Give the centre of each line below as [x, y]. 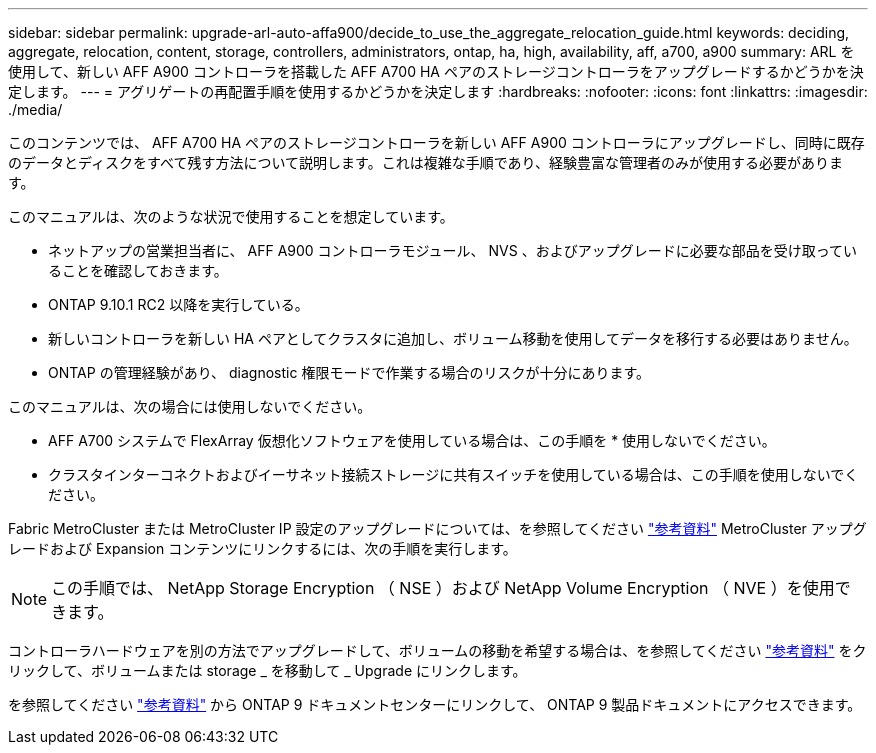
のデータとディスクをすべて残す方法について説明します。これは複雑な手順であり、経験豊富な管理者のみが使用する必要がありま [425, 162]
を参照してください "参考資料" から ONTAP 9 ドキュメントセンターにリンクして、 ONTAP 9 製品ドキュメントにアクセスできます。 [435, 704]
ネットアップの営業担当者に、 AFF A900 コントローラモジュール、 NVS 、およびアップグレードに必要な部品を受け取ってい [452, 250]
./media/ [35, 109]
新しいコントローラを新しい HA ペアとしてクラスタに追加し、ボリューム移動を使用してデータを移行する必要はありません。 [453, 338]
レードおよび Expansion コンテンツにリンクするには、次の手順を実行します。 [262, 548]
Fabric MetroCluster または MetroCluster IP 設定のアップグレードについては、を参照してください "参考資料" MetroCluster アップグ [437, 528]
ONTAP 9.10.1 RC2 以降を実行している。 [178, 304]
